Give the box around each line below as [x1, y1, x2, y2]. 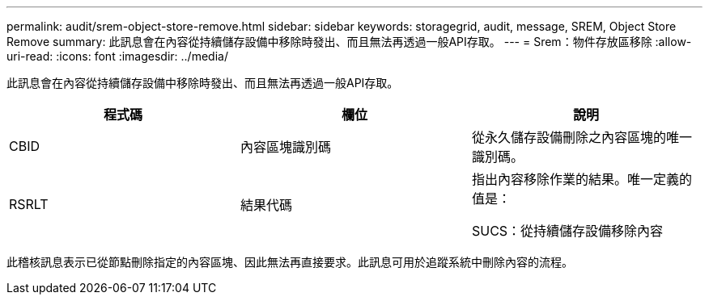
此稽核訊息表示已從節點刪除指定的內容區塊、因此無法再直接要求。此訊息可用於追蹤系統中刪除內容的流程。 [6, 255, 573, 269]
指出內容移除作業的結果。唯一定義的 [471, 171, 692, 187]
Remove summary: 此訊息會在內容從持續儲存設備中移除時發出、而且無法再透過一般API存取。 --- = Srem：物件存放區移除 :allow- [6, 35, 692, 48]
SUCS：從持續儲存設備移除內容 [471, 223, 664, 239]
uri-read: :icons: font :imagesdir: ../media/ [6, 49, 228, 63]
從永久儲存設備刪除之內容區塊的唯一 [471, 129, 692, 145]
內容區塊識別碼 [240, 139, 331, 155]
